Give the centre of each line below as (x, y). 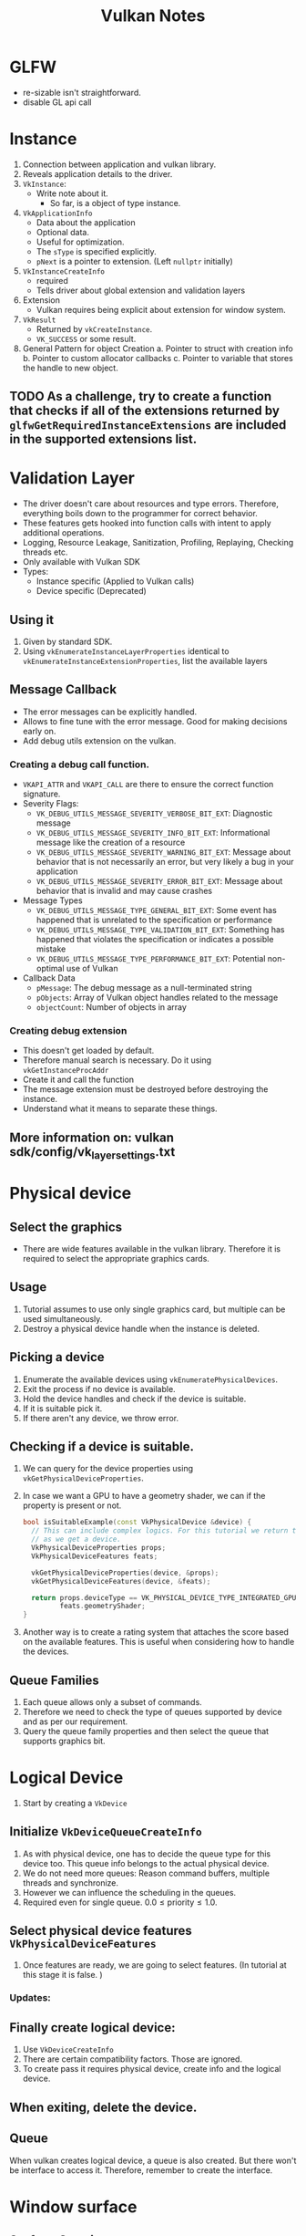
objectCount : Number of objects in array (111, 1007)
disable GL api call (57, 102)
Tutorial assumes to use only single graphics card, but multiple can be (154, 1309)
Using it (32, 620)
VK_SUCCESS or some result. (86, 338)
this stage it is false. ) (62, 1974)
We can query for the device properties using (108, 1469)
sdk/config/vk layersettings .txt (92, 1153)
